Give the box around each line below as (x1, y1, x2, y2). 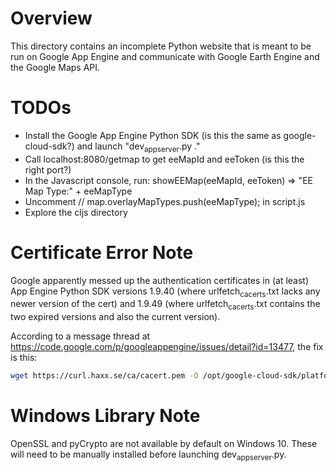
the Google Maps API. (10, 61, 101, 73)
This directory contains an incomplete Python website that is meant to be (10, 40, 312, 52)
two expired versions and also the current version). (10, 311, 221, 323)
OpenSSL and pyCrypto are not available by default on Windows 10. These (10, 438, 318, 450)
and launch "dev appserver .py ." (76, 140, 201, 154)
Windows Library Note (10, 405, 201, 427)
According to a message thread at (10, 330, 151, 342)
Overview (10, 7, 93, 30)
